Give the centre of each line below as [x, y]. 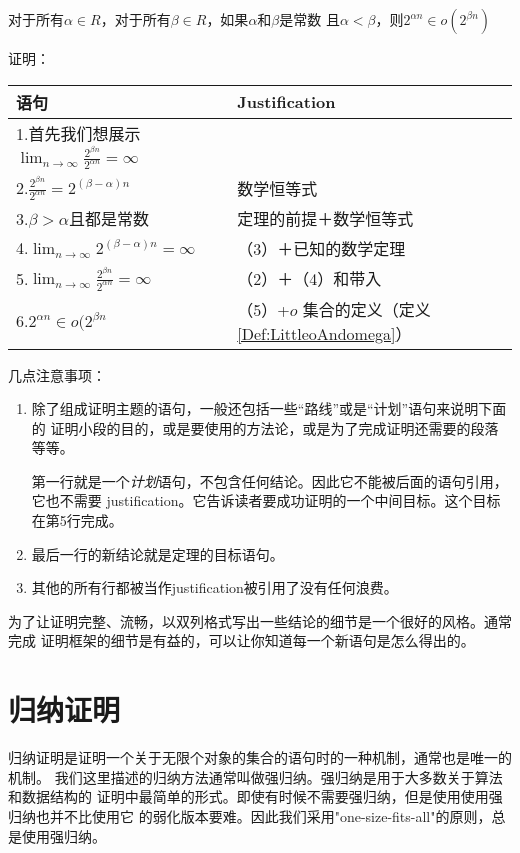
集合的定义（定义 [366, 309]
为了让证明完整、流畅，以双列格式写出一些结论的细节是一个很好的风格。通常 [260, 620]
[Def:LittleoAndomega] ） [324, 333]
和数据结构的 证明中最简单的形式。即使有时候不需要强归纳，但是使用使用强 [255, 796]
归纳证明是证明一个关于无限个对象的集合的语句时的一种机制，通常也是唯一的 [260, 757]
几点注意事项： [57, 374]
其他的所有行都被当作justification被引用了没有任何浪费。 [214, 587]
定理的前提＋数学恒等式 [325, 218]
